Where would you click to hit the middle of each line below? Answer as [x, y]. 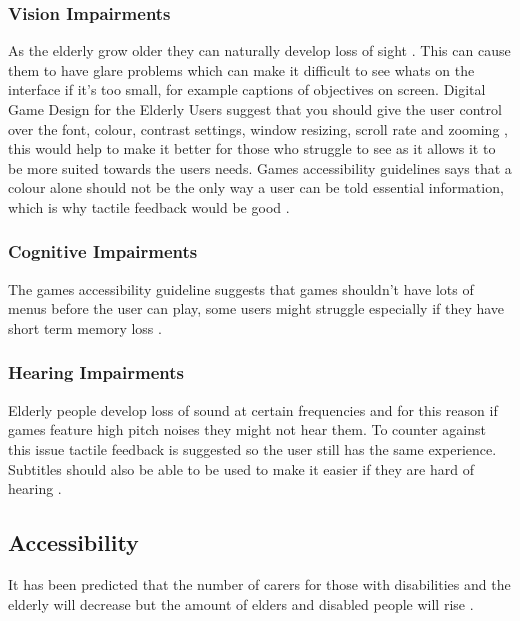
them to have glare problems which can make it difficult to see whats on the [241, 69]
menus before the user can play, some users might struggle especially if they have [256, 308]
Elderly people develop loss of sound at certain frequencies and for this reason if [253, 409]
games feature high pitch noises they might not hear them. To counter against [247, 429]
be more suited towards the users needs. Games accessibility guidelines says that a [260, 167]
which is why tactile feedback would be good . [149, 206]
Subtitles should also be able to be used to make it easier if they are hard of [241, 468]
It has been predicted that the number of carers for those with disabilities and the [259, 583]
